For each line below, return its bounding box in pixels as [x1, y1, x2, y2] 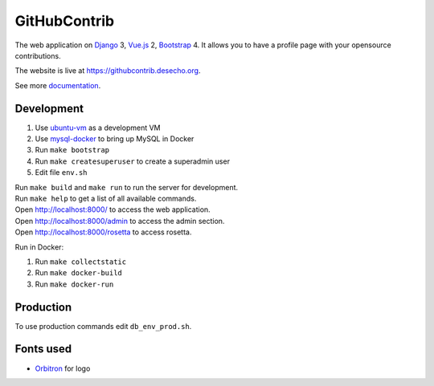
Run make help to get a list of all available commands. [14, 193, 197, 203]
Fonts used [14, 342, 72, 356]
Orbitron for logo [35, 364, 91, 373]
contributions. [14, 51, 61, 60]
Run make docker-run [35, 279, 114, 289]
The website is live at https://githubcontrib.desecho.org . [14, 66, 201, 75]
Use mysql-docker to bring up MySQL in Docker [35, 134, 194, 144]
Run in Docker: [14, 242, 64, 252]
